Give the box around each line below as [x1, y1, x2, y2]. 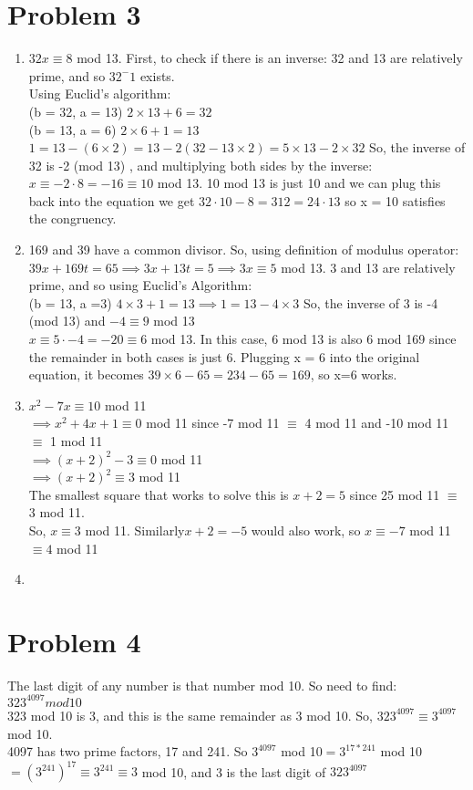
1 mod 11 [50, 431, 103, 450]
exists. [139, 66, 175, 85]
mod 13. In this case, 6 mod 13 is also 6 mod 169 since [150, 329, 457, 348]
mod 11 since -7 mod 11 [146, 413, 280, 432]
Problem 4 [7, 622, 141, 660]
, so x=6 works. [310, 365, 397, 384]
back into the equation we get [28, 191, 195, 210]
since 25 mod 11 [349, 484, 440, 504]
